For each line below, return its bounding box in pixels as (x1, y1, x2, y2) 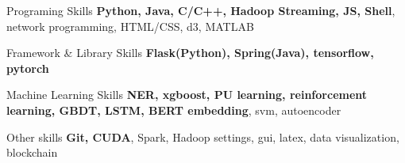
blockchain (6, 144, 58, 161)
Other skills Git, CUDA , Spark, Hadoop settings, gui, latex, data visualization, (6, 128, 399, 145)
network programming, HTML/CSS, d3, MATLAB (6, 17, 254, 34)
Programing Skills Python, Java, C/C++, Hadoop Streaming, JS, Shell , (6, 2, 395, 18)
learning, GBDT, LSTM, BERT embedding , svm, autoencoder (6, 101, 341, 118)
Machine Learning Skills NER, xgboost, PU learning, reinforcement (6, 86, 368, 103)
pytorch (6, 59, 49, 76)
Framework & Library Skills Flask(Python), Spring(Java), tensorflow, (6, 44, 374, 61)
